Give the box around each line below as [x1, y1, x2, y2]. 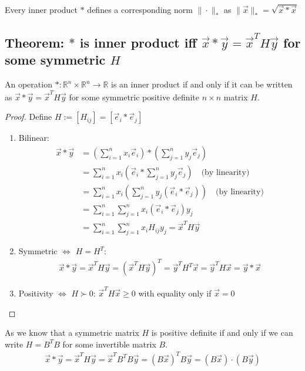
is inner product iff [79, 33, 197, 52]
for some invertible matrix [62, 338, 156, 350]
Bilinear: [18, 131, 49, 144]
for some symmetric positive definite [69, 90, 200, 103]
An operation [5, 78, 52, 90]
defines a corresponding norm [87, 4, 193, 15]
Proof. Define [5, 110, 52, 123]
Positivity [18, 287, 53, 299]
